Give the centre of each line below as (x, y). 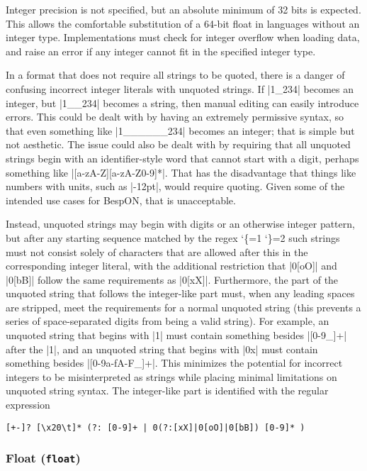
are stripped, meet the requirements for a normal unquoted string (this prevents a (183, 307)
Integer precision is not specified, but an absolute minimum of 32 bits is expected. (183, 9)
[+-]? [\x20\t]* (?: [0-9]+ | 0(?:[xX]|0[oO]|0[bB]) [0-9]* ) (156, 427)
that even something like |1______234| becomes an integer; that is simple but (180, 130)
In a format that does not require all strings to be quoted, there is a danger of (175, 75)
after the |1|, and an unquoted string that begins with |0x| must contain (162, 349)
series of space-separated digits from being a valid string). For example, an (168, 321)
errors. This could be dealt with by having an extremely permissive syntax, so (175, 117)
